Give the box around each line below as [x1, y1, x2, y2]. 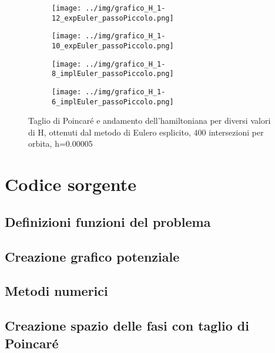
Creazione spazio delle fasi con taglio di [5, 316, 249, 335]
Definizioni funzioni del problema [5, 212, 211, 230]
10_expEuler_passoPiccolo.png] [52, 41, 174, 50]
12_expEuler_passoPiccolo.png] [52, 14, 174, 22]
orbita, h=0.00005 [28, 137, 93, 150]
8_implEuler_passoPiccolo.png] [52, 70, 174, 78]
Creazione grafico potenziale [5, 247, 180, 265]
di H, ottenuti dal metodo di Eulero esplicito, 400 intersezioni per [28, 126, 264, 138]
